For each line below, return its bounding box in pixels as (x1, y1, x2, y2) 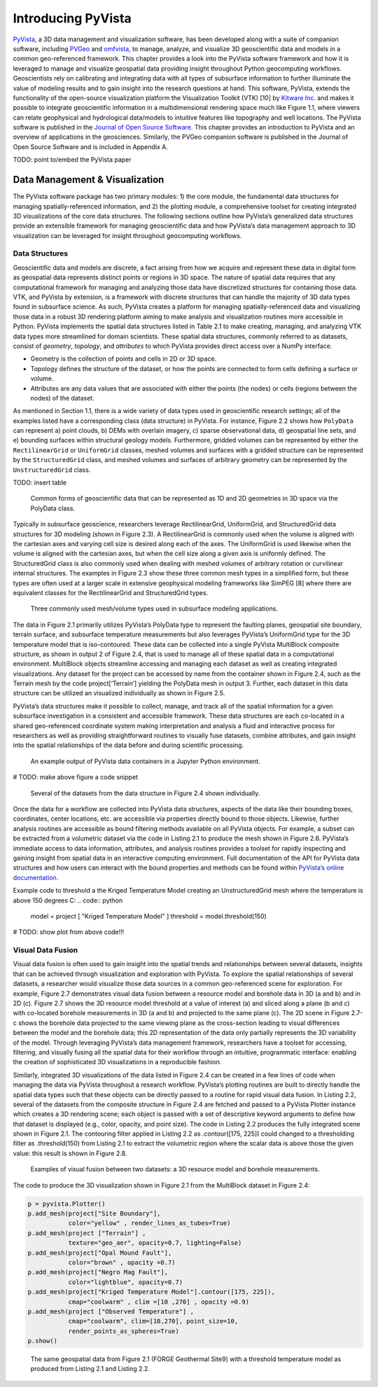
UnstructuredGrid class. (13, 466, 91, 474)
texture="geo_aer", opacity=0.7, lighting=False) (68, 1239, 242, 1247)
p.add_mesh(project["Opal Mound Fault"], (27, 1248, 172, 1257)
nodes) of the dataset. (30, 393, 94, 402)
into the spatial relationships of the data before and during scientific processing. (13, 741, 244, 749)
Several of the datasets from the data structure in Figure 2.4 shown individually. (30, 788, 260, 797)
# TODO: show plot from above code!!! (13, 928, 125, 936)
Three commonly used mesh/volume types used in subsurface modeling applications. (30, 604, 278, 613)
